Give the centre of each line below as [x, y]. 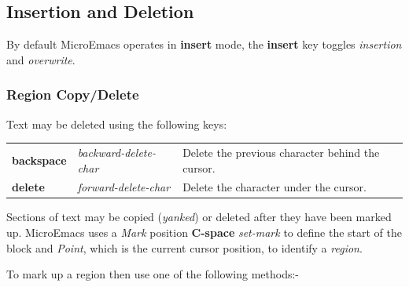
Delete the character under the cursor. [275, 187]
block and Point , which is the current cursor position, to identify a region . [184, 247]
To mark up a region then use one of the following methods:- [153, 274]
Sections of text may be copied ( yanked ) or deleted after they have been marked [199, 217]
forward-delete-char [124, 187]
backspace [39, 160]
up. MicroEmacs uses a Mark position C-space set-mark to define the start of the [204, 233]
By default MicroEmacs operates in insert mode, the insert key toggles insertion [204, 44]
